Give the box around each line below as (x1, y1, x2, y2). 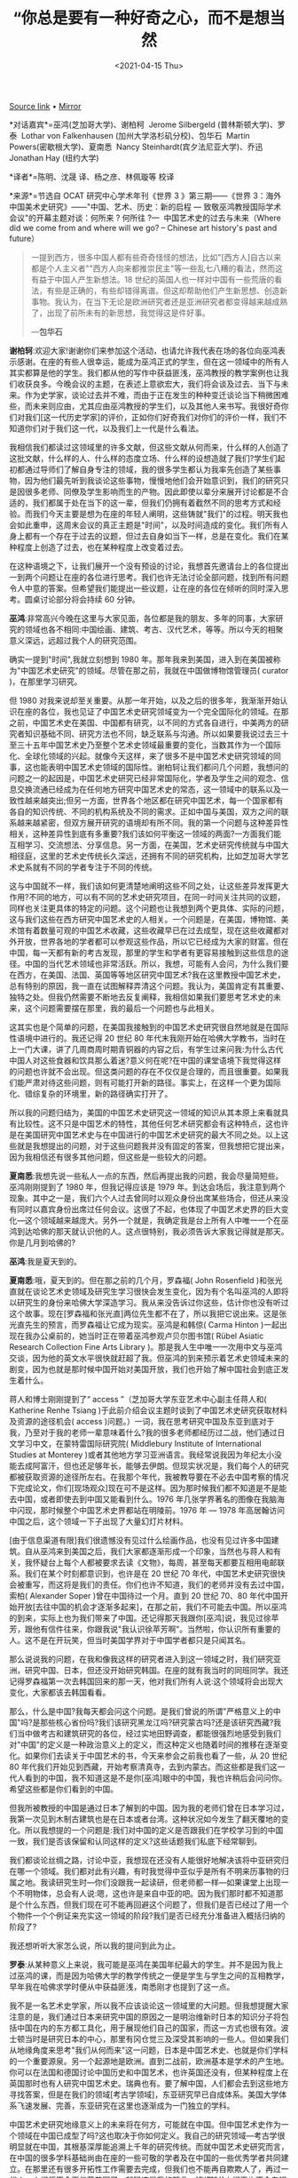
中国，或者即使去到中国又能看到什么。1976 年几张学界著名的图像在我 (16, 1494, 270, 1504)
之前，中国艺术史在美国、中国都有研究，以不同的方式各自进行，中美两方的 (9, 717, 281, 728)
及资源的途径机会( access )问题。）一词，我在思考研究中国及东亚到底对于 (9, 1416, 275, 1426)
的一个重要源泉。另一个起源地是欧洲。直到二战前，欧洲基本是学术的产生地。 (9, 2055, 289, 2066)
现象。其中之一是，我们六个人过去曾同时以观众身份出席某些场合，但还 (9, 1193, 266, 1203)
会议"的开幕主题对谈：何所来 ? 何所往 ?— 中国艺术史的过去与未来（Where (9, 212, 281, 223)
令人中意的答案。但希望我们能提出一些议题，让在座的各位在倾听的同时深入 (9, 583, 281, 594)
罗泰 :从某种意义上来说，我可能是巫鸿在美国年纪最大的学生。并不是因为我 (9, 1959, 277, 1969)
